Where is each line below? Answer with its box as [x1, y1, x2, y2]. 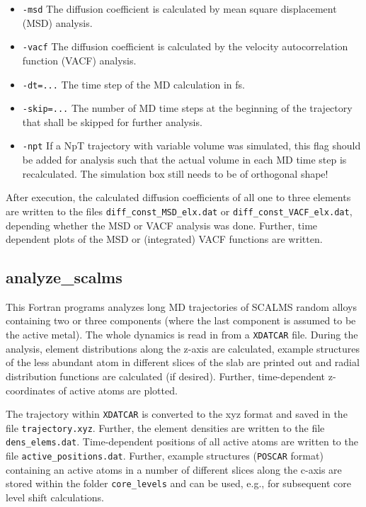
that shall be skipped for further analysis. [22, 114, 202, 129]
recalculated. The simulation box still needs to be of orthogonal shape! [22, 166, 328, 181]
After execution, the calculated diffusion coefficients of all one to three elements [6, 190, 351, 205]
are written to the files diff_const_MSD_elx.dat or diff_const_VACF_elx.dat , [6, 203, 353, 218]
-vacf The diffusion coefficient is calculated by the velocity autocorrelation [22, 39, 348, 54]
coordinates [6, 382, 55, 397]
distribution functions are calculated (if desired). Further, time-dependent [6, 368, 326, 383]
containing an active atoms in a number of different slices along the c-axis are [6, 462, 342, 477]
